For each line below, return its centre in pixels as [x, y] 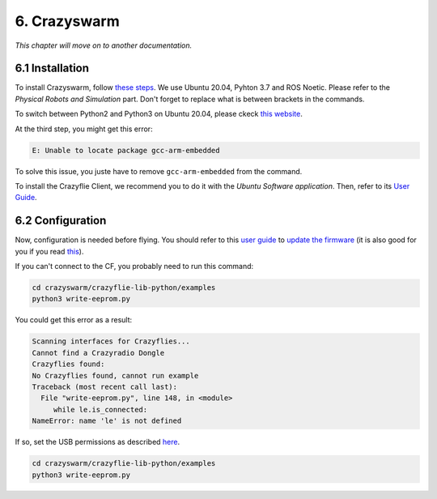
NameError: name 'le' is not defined [107, 421]
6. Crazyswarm [68, 21]
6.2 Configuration [61, 221]
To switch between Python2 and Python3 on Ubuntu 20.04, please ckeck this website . [159, 114]
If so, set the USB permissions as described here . [98, 442]
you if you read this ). [49, 251]
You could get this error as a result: [74, 320]
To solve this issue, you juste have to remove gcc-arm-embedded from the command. [159, 171]
